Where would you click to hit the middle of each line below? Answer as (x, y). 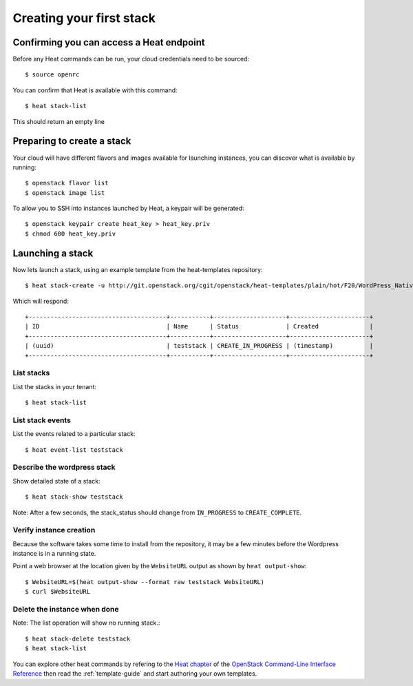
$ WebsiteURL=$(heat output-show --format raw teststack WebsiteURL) (145, 582)
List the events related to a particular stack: (74, 434)
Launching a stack (53, 253)
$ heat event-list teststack (74, 450)
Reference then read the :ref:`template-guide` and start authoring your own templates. (135, 673)
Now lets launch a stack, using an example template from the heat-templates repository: (138, 269)
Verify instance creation (54, 530)
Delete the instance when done (66, 609)
